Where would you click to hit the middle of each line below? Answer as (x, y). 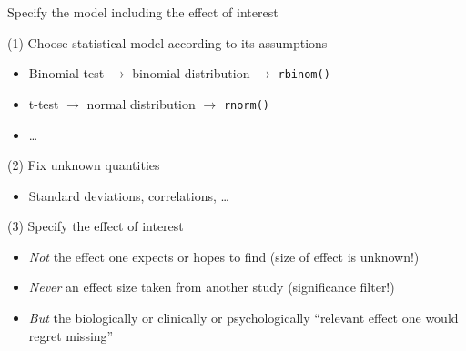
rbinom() (304, 75)
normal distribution (141, 103)
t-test (44, 103)
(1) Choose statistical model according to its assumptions (167, 42)
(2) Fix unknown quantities (84, 165)
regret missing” (71, 335)
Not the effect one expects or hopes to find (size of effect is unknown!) (224, 256)
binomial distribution (191, 73)
